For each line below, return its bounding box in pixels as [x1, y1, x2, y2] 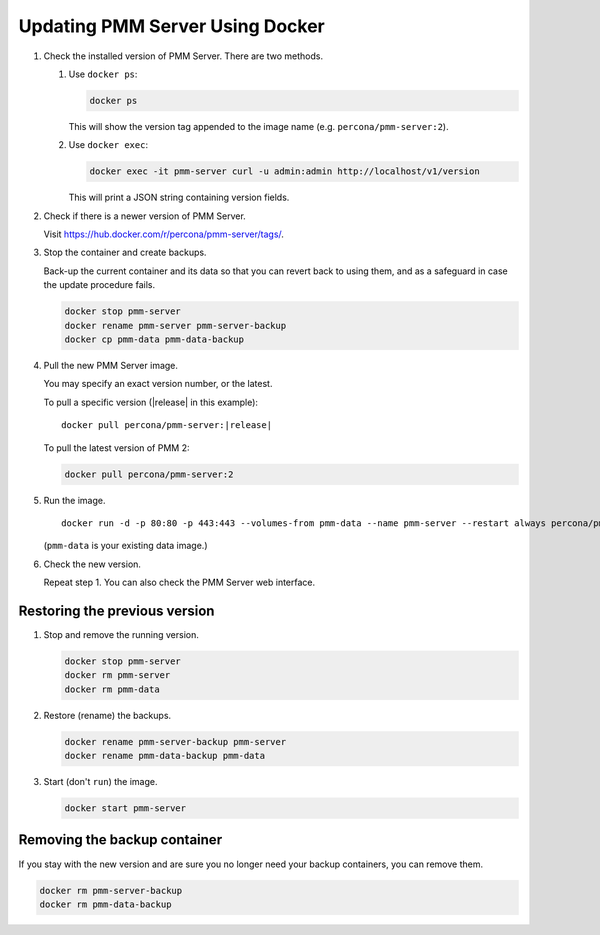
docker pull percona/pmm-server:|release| [61, 420, 273, 431]
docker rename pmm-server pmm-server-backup [64, 320, 287, 331]
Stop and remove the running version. [43, 628, 199, 640]
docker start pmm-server [64, 803, 187, 814]
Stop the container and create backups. [43, 246, 207, 259]
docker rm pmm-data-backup [39, 898, 172, 910]
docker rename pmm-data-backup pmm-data [64, 750, 265, 762]
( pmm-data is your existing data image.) [43, 540, 208, 552]
